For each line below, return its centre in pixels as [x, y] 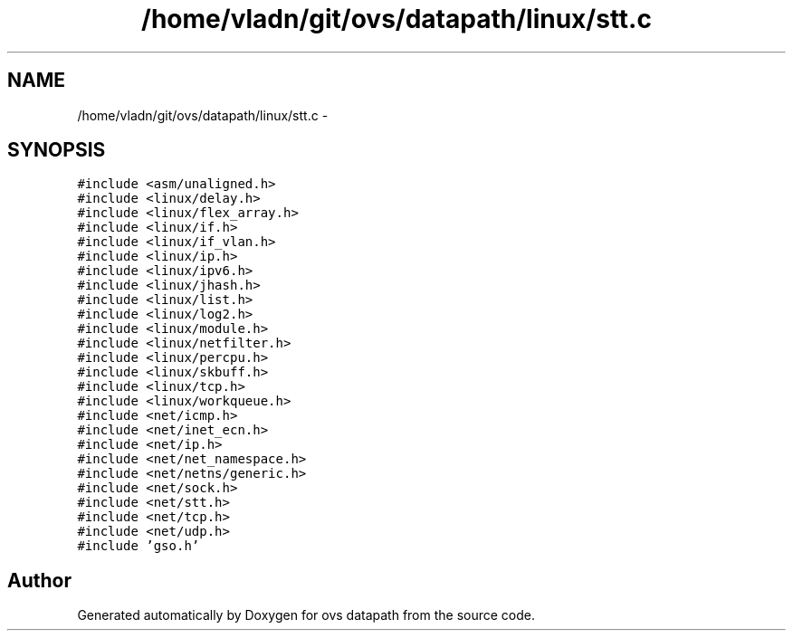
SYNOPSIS [57, 150]
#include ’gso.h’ [139, 546]
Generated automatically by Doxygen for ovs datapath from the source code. [306, 615]
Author [39, 580]
